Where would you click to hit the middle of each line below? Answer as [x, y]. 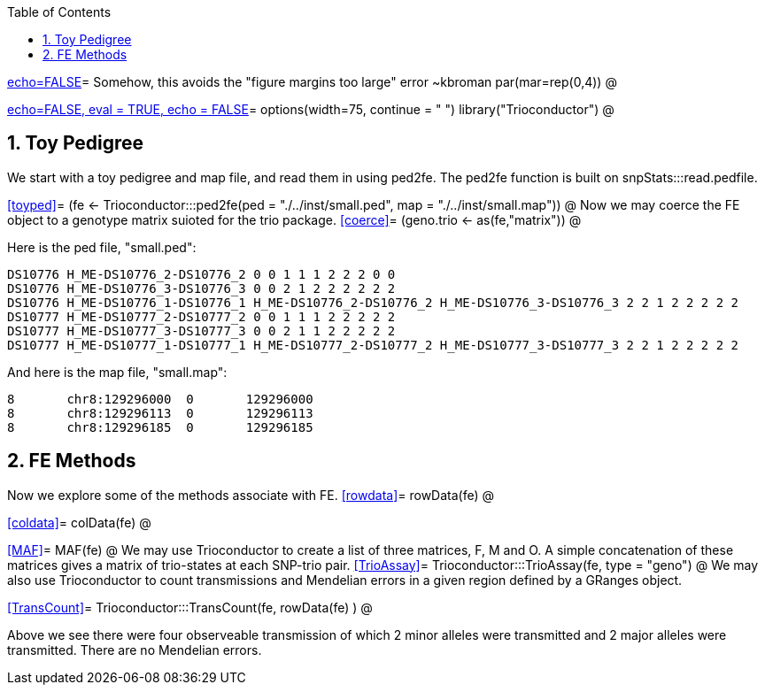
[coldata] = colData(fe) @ [79, 522]
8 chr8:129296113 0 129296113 [160, 413]
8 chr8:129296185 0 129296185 [160, 427]
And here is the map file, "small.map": [117, 372]
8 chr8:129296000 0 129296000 [160, 399]
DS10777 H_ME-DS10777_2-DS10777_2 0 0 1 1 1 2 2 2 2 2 [201, 316]
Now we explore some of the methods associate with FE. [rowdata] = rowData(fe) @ [251, 495]
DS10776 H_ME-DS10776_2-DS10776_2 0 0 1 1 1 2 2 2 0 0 [201, 274]
